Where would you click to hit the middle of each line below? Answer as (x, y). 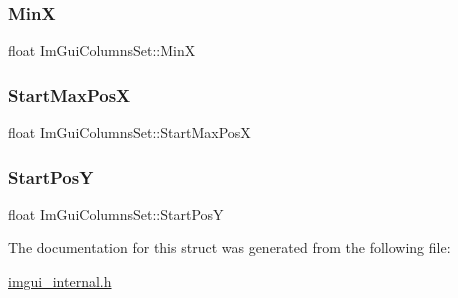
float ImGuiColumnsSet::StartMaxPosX (129, 132)
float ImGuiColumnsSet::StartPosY (116, 213)
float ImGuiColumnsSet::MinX (102, 50)
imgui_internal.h (60, 281)
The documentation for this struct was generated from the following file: (229, 247)
